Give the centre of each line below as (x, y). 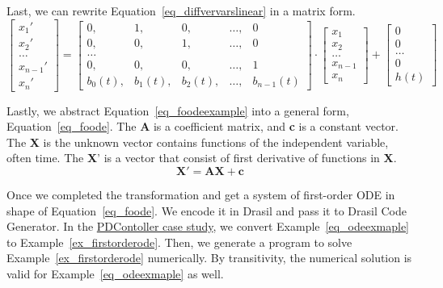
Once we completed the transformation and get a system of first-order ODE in (201, 194)
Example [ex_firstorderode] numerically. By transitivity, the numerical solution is (209, 258)
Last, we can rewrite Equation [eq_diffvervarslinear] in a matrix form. (181, 10)
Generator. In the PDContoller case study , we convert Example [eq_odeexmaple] (208, 226)
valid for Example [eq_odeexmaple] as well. (115, 273)
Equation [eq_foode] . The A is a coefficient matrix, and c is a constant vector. (203, 126)
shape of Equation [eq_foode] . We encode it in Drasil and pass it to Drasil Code (207, 210)
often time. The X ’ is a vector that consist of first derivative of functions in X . (202, 158)
